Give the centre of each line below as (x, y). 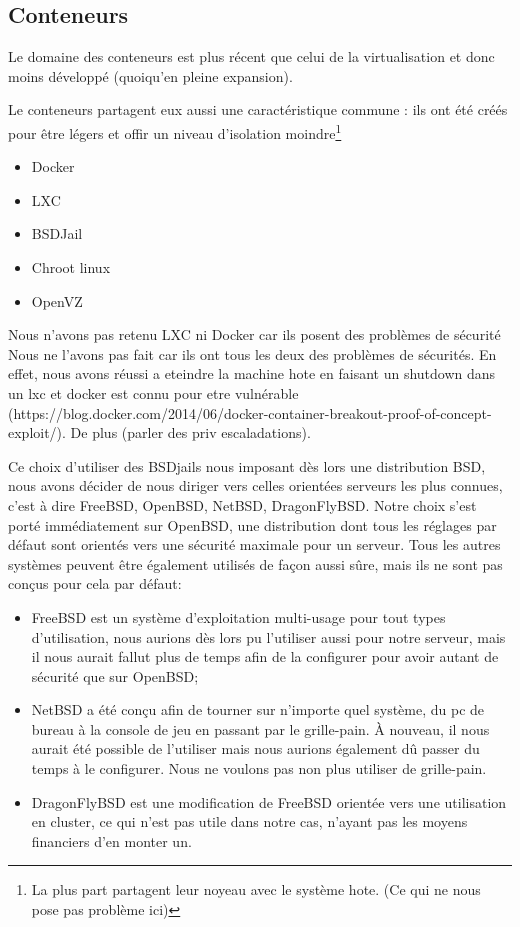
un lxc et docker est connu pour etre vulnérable (153, 392)
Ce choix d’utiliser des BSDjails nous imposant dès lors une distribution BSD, (247, 465)
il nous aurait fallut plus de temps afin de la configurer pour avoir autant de (265, 656)
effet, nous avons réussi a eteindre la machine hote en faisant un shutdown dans (252, 373)
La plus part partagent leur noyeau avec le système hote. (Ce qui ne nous (256, 889)
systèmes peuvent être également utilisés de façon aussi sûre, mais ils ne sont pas (255, 563)
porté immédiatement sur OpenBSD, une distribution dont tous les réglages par (252, 524)
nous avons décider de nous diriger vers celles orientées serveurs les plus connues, (255, 485)
